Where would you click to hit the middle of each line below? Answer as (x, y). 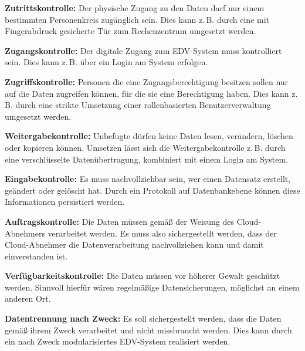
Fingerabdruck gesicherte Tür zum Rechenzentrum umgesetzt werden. (131, 31)
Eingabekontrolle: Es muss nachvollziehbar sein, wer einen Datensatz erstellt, (148, 179)
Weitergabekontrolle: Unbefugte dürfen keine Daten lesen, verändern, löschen (149, 136)
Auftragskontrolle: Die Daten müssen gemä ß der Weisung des (120, 221)
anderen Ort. (28, 298)
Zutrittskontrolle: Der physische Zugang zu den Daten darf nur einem (135, 8)
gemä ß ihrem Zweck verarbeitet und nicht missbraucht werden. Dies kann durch (148, 330)
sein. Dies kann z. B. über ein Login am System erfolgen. (106, 62)
